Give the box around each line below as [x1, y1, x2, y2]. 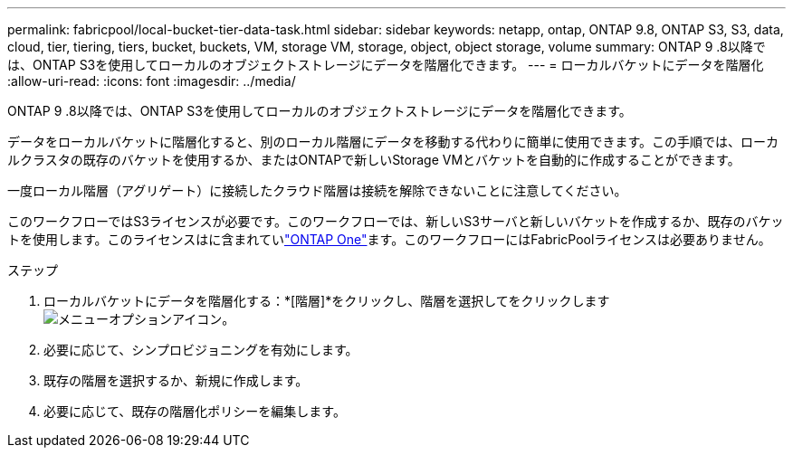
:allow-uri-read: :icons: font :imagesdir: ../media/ [7, 73, 296, 89]
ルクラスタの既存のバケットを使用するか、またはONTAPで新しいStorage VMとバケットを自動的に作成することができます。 [7, 152, 740, 167]
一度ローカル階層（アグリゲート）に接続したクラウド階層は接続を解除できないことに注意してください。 [7, 183, 627, 198]
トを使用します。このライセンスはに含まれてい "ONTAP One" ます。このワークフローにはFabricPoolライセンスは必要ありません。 [7, 232, 771, 247]
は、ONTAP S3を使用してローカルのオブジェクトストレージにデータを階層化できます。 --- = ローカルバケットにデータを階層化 [7, 57, 764, 72]
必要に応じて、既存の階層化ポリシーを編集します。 [43, 403, 346, 419]
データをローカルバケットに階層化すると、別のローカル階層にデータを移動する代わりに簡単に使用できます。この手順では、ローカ [7, 134, 779, 149]
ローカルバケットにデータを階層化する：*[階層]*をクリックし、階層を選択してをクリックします [43, 293, 610, 308]
